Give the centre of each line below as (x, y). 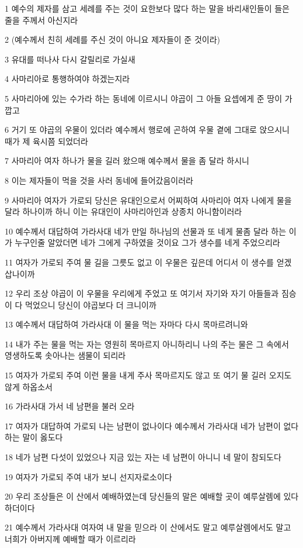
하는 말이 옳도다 (34, 437)
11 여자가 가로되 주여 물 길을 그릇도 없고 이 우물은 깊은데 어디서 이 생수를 (140, 262)
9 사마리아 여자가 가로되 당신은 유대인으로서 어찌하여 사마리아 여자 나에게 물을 (148, 200)
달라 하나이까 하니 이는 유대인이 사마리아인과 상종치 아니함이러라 (123, 211)
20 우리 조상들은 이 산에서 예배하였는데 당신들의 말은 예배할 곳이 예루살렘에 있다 (152, 496)
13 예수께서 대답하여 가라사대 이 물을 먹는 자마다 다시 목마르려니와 (126, 324)
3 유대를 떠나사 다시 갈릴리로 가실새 (70, 59)
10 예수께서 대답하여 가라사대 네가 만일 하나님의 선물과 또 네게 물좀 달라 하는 (146, 231)
